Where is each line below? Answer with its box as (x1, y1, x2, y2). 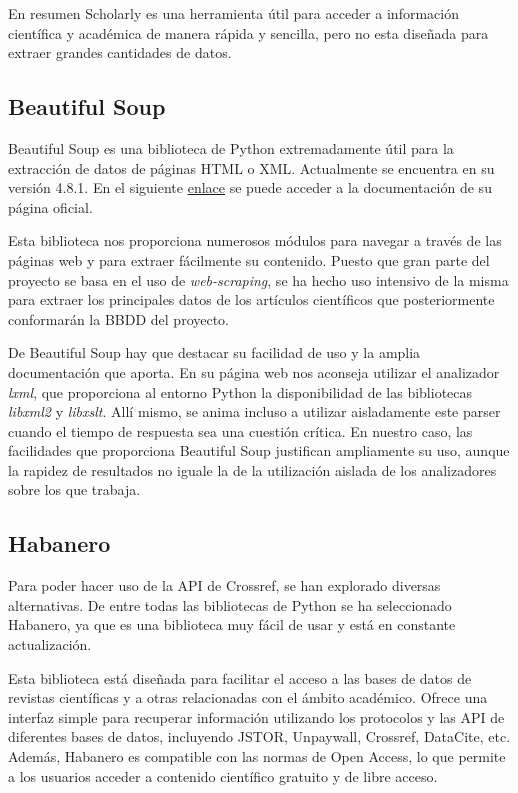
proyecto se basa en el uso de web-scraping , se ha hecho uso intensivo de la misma (8, 269, 509, 290)
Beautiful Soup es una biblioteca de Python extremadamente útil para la (8, 137, 454, 158)
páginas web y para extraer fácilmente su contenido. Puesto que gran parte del (8, 249, 490, 270)
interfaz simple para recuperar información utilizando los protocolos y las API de (8, 706, 505, 727)
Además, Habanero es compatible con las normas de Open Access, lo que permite (8, 746, 506, 767)
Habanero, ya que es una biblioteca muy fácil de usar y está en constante (8, 614, 456, 635)
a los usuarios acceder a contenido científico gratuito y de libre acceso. (8, 765, 438, 786)
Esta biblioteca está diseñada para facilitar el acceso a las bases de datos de (8, 667, 472, 688)
